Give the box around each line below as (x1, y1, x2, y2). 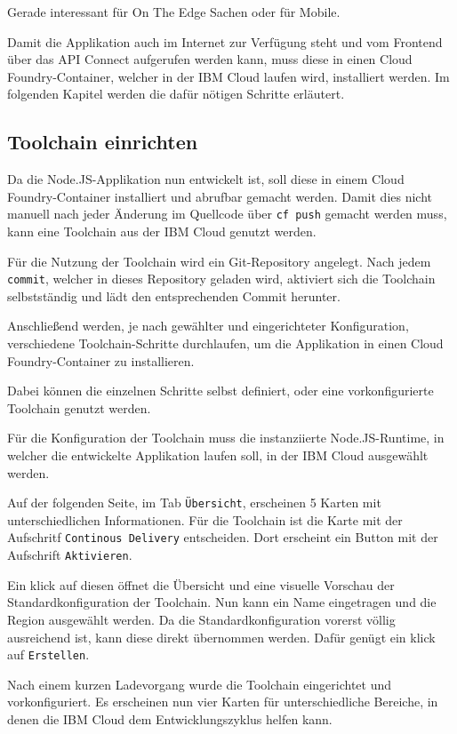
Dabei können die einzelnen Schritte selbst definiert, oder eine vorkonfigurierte (7, 381, 434, 400)
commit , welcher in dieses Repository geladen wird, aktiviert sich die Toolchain (7, 269, 436, 288)
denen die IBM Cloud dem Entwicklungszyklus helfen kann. (7, 709, 333, 728)
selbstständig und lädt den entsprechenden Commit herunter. (7, 286, 341, 305)
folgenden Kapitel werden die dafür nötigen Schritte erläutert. (7, 84, 345, 103)
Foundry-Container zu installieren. (7, 351, 195, 370)
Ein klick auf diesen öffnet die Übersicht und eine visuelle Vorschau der (7, 575, 395, 594)
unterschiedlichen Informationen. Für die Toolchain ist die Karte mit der (7, 510, 403, 529)
